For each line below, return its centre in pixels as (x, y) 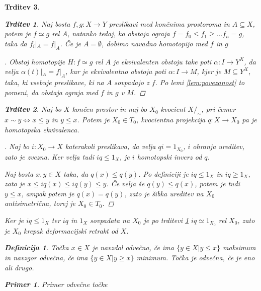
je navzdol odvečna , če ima (133, 247)
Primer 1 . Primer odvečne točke (56, 284)
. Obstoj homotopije (35, 61)
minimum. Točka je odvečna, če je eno (196, 258)
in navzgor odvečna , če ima (46, 258)
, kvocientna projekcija (171, 119)
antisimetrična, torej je (40, 203)
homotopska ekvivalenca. (42, 129)
